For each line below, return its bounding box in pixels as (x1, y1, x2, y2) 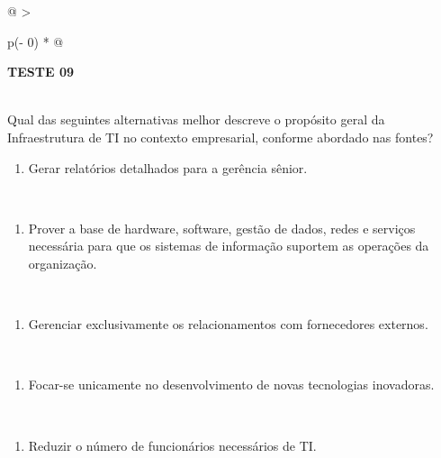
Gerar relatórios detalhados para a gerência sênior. (28, 158, 308, 177)
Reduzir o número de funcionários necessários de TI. (28, 435, 317, 454)
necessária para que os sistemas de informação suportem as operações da (28, 236, 429, 255)
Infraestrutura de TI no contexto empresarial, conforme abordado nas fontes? (7, 127, 434, 146)
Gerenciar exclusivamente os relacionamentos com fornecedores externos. (28, 315, 428, 334)
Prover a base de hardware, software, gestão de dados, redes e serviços (28, 218, 416, 237)
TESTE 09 (7, 62, 74, 81)
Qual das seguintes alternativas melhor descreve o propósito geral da (7, 110, 385, 129)
